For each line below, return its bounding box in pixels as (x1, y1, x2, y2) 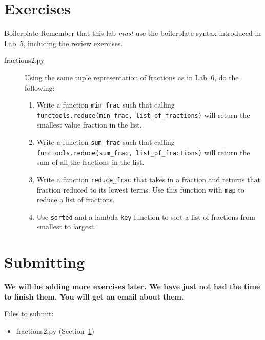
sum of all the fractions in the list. (36, 157, 145, 167)
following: (25, 82, 55, 93)
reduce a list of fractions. (36, 194, 115, 205)
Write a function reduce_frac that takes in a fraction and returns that (36, 174, 260, 184)
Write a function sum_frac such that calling (36, 137, 175, 147)
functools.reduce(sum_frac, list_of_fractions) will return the (36, 146, 250, 157)
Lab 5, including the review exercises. (4, 37, 123, 48)
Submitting (4, 251, 85, 272)
